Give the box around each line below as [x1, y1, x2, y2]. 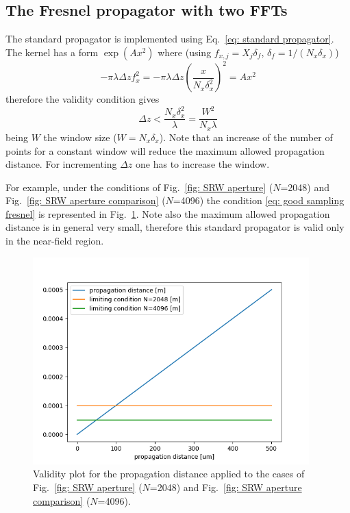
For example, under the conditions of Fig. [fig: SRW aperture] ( [5, 179, 273, 194]
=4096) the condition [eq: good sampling [173, 193, 345, 208]
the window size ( [43, 129, 117, 144]
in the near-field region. [5, 234, 104, 248]
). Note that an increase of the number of [159, 129, 333, 144]
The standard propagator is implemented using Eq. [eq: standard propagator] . [5, 32, 334, 46]
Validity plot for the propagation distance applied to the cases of [33, 466, 305, 481]
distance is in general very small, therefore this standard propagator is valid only [5, 220, 345, 234]
